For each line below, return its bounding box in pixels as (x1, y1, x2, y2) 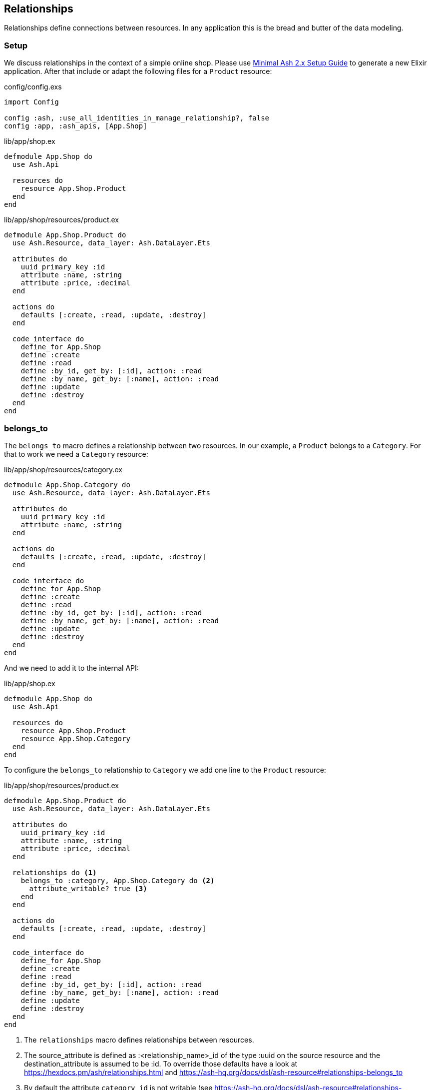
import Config (4, 98, 59, 106)
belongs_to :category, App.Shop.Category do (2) (20, 876, 215, 885)
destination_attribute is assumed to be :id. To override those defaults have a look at (24, 1059, 298, 1068)
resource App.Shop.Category (20, 734, 130, 743)
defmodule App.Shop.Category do (4, 480, 130, 489)
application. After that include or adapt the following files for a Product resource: (4, 67, 272, 76)
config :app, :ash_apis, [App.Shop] (4, 122, 147, 130)
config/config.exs (4, 82, 62, 91)
